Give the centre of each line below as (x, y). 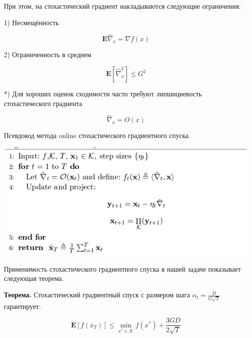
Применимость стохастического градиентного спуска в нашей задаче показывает (122, 269)
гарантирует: (23, 306)
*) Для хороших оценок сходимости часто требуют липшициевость (103, 93)
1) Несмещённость (31, 22)
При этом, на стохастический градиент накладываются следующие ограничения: (122, 6)
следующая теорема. (34, 278)
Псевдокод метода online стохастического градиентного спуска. (97, 135)
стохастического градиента (43, 103)
